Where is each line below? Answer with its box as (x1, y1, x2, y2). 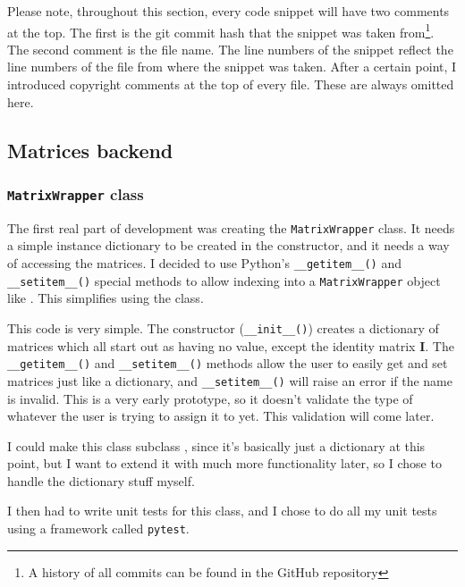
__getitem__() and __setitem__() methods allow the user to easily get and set (7, 354, 448, 373)
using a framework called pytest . (7, 519, 190, 538)
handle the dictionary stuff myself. (7, 471, 195, 490)
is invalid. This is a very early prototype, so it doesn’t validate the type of (7, 389, 413, 407)
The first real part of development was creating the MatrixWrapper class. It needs (7, 218, 455, 237)
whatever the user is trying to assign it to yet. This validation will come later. (7, 407, 435, 425)
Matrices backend (7, 136, 173, 164)
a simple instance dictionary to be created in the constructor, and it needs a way (7, 236, 450, 255)
